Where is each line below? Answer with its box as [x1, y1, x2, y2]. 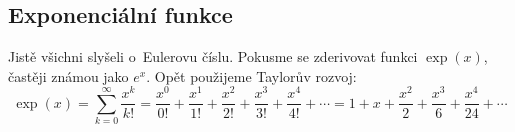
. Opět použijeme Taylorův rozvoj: [146, 65, 357, 86]
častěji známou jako [8, 65, 129, 86]
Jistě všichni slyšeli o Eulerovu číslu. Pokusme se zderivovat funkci [8, 46, 418, 67]
